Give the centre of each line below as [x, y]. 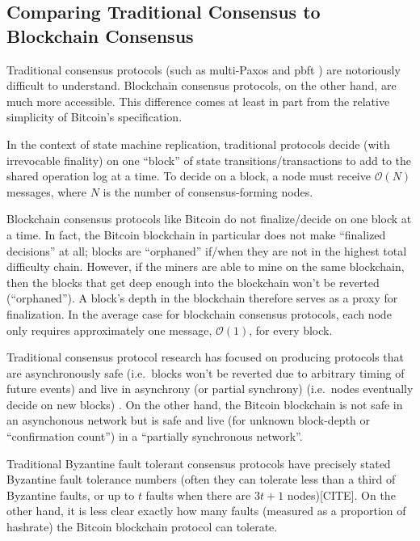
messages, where [47, 191]
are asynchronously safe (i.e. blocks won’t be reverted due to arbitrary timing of [206, 372]
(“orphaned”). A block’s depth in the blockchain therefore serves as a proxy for [202, 298]
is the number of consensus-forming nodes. [208, 191]
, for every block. [291, 330]
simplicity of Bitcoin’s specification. [94, 117]
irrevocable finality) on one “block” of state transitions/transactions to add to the [209, 160]
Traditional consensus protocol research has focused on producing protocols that [205, 357]
